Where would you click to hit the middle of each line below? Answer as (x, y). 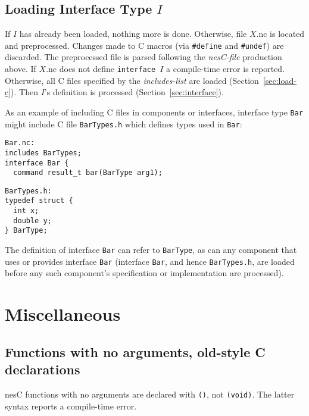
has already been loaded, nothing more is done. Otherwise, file (133, 34)
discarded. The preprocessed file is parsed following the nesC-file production (143, 57)
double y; (32, 220)
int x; (26, 211)
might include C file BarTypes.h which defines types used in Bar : (124, 123)
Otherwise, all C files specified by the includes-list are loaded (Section (132, 80)
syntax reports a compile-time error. (71, 406)
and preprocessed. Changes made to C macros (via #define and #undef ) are (144, 45)
